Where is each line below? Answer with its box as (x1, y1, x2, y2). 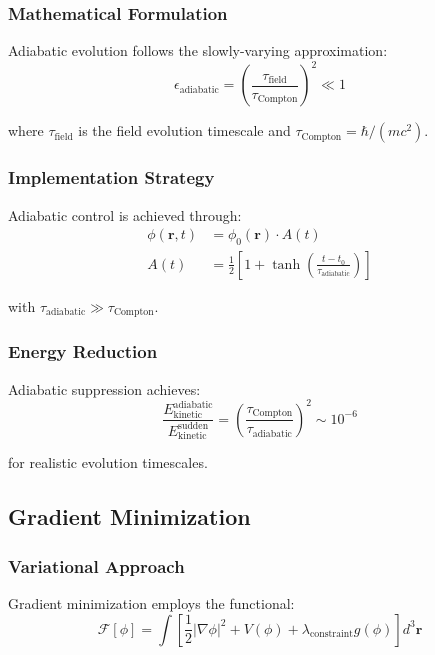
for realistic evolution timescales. (8, 452, 208, 473)
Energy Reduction (8, 339, 158, 364)
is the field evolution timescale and (78, 120, 291, 141)
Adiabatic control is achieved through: (8, 204, 242, 225)
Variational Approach (8, 553, 185, 578)
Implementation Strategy (8, 165, 215, 190)
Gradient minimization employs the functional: (8, 593, 295, 614)
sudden (178, 421, 209, 432)
